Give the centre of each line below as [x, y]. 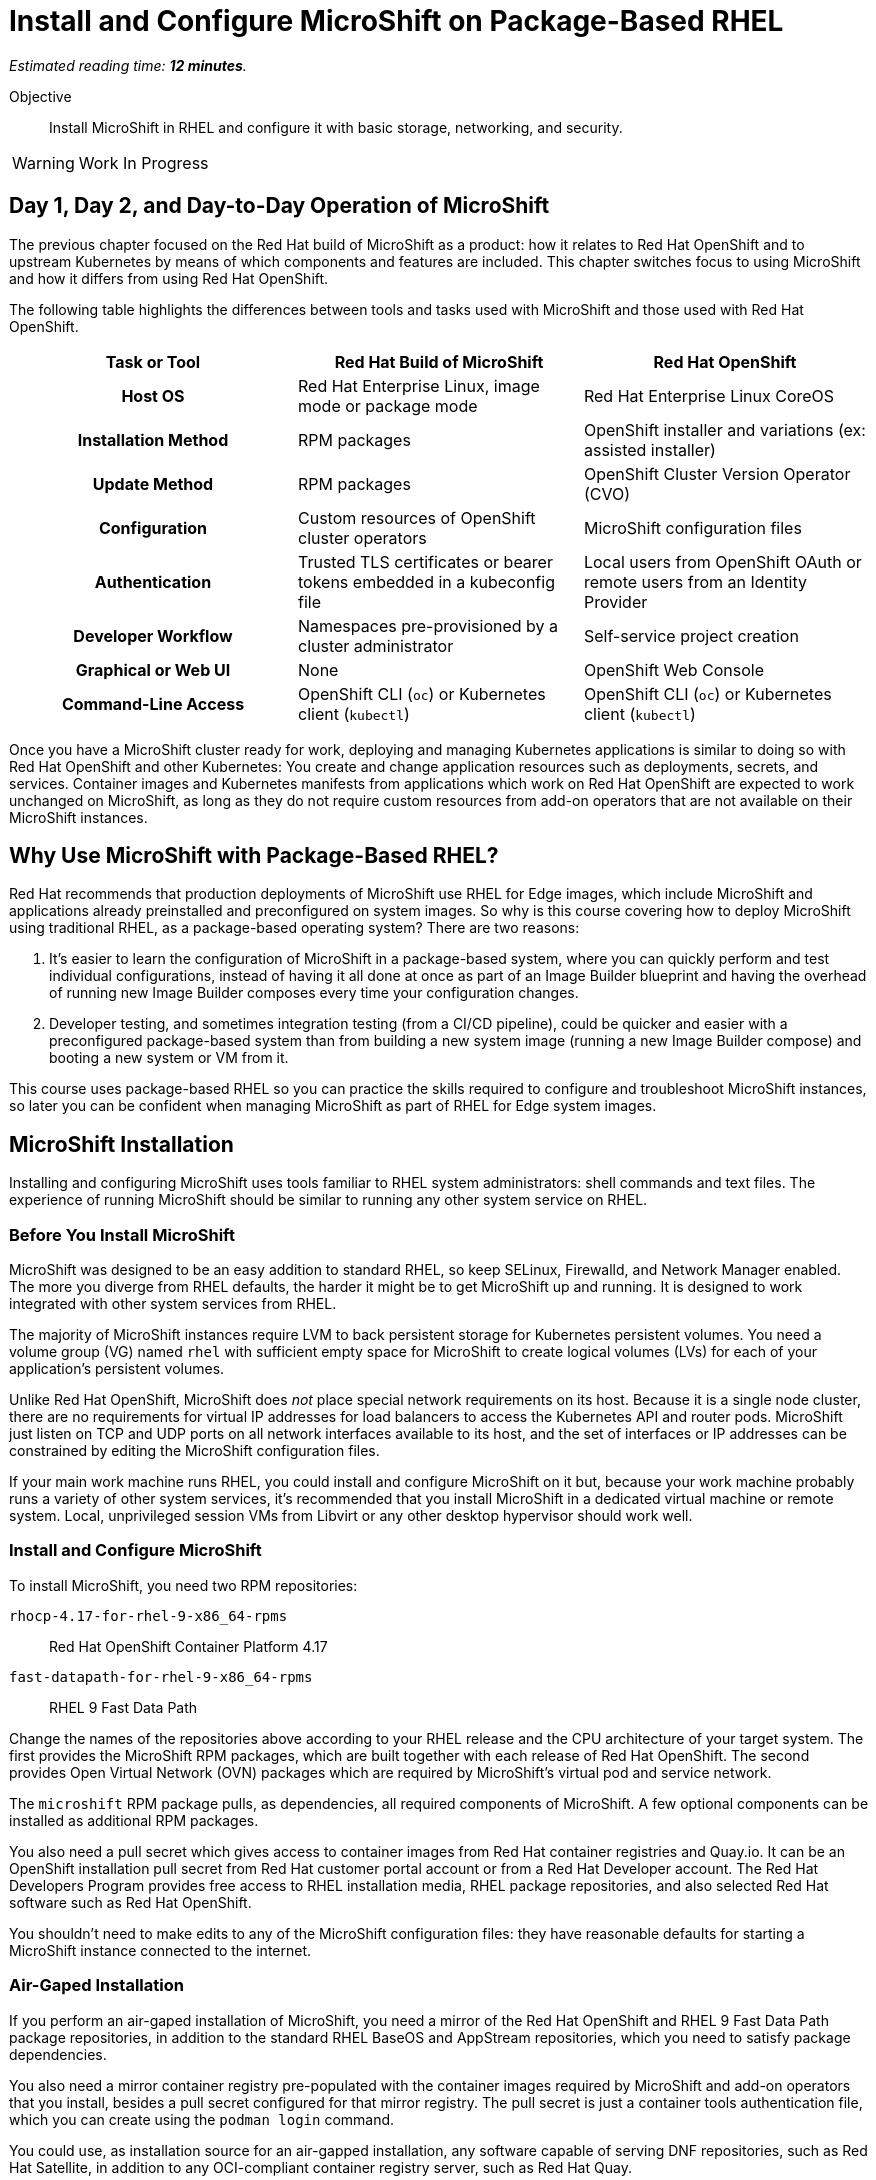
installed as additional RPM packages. [134, 1820]
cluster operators [362, 537]
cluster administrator [375, 645]
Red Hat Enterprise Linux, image [418, 385]
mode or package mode [387, 405]
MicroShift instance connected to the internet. [160, 1950]
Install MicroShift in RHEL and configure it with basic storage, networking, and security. [336, 127]
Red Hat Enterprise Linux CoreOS [709, 395]
